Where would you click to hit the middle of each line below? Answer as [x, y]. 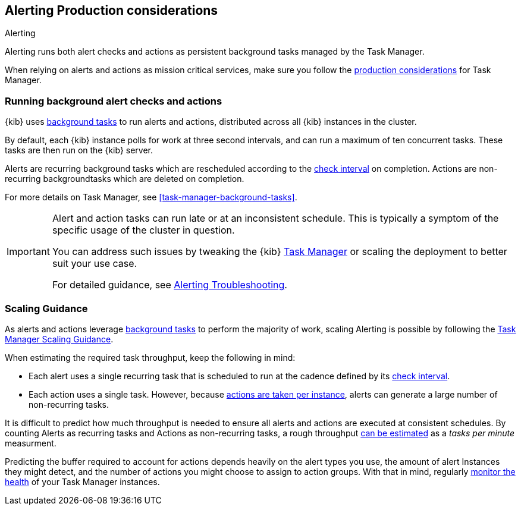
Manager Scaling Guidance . [59, 339]
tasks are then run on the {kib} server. [79, 150]
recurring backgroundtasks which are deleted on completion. [125, 179]
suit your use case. [95, 264]
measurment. [31, 443]
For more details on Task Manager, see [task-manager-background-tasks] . [151, 197]
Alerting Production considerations [112, 10]
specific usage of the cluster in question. [143, 230]
